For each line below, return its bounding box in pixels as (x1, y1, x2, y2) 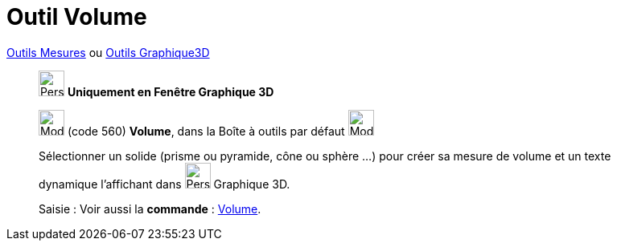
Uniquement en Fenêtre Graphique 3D (67, 84, 274, 99)
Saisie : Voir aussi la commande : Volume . (39, 201, 261, 216)
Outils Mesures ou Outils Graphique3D (6, 45, 210, 59)
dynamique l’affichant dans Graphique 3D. (39, 176, 290, 191)
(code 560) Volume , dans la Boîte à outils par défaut (67, 123, 345, 138)
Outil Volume (6, 3, 147, 30)
